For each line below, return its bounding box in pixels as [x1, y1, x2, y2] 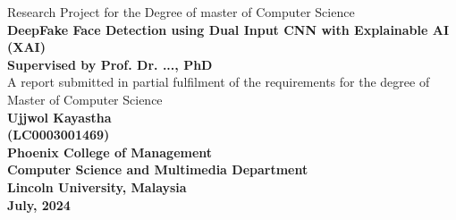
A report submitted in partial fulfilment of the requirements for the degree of [7, 72, 430, 91]
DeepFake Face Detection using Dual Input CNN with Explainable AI [7, 20, 450, 38]
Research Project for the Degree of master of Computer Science [7, 3, 355, 21]
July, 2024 [7, 195, 71, 214]
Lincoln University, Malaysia [7, 177, 187, 196]
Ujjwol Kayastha [7, 107, 112, 126]
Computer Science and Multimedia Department [7, 160, 308, 179]
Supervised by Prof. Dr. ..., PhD [7, 55, 213, 73]
